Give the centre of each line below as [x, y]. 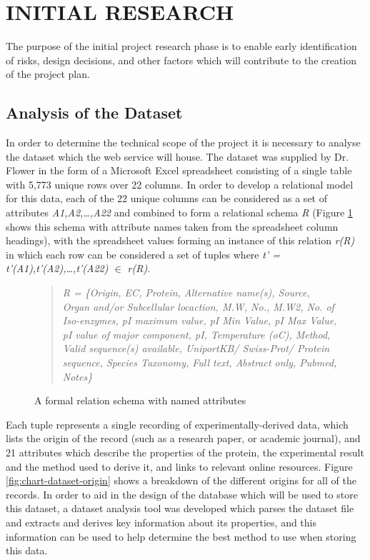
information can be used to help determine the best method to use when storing [181, 536]
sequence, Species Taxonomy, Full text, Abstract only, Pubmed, [200, 362]
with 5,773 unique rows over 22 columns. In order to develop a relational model [180, 184]
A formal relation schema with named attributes [140, 400]
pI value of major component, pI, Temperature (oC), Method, [196, 334]
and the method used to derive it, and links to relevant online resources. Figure [179, 466]
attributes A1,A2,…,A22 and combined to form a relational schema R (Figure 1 [179, 212]
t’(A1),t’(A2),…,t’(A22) [57, 268]
